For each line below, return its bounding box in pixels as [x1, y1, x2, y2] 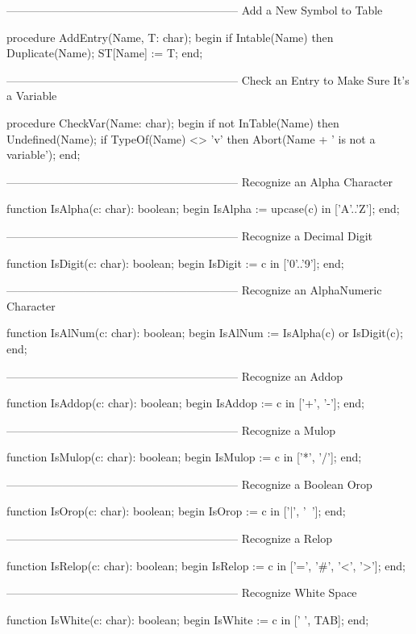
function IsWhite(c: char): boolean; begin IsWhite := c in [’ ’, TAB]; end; [6, 611, 369, 628]
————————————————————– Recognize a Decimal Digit [6, 227, 373, 244]
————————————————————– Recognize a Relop [6, 530, 333, 547]
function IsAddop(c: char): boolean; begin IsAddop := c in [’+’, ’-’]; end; [6, 394, 364, 411]
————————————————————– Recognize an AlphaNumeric [6, 282, 382, 298]
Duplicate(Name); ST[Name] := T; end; [6, 44, 203, 61]
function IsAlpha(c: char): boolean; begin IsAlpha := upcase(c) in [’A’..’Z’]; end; [6, 200, 400, 217]
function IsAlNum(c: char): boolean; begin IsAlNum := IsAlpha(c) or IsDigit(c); [6, 324, 403, 341]
